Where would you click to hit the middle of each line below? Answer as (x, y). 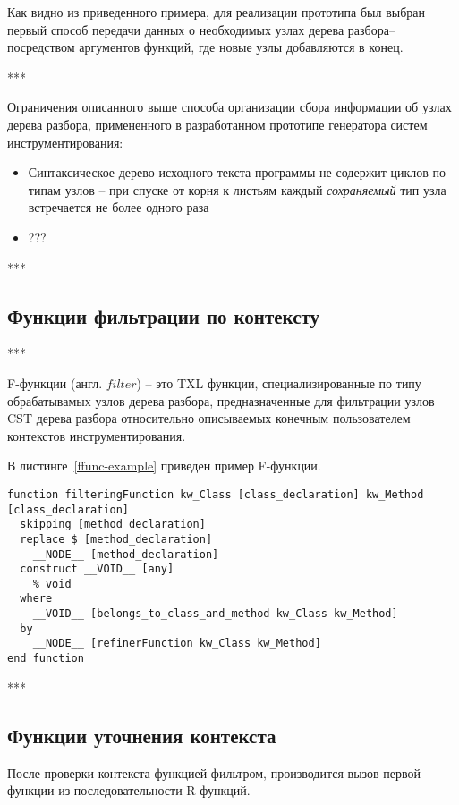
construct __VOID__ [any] (97, 569)
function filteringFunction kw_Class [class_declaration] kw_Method (216, 494)
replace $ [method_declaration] (116, 539)
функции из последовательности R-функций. (129, 790)
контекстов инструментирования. (97, 435)
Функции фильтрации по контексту (164, 315)
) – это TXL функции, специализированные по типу (279, 382)
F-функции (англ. (55, 382)
